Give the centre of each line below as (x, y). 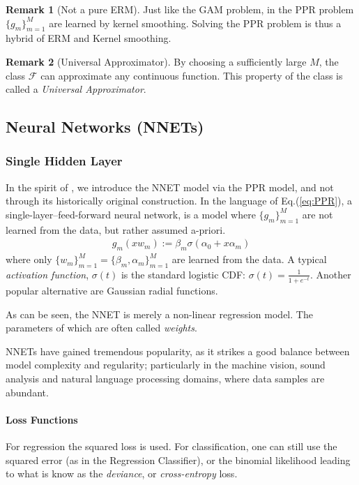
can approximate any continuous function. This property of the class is (192, 75)
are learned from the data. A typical (249, 259)
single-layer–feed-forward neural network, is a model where (131, 214)
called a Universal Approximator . (76, 89)
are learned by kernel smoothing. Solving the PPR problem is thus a (195, 23)
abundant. (27, 392)
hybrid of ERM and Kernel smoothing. (89, 38)
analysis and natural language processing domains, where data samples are (165, 379)
